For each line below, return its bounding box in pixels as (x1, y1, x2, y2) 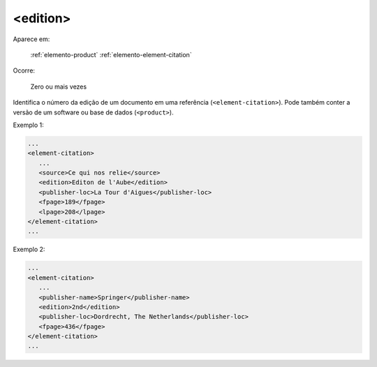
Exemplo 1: (13, 121, 45, 129)
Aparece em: (13, 35, 50, 43)
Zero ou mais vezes (30, 82, 87, 91)
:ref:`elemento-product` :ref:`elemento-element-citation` (30, 50, 192, 59)
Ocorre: (13, 66, 35, 75)
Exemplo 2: (13, 245, 45, 254)
